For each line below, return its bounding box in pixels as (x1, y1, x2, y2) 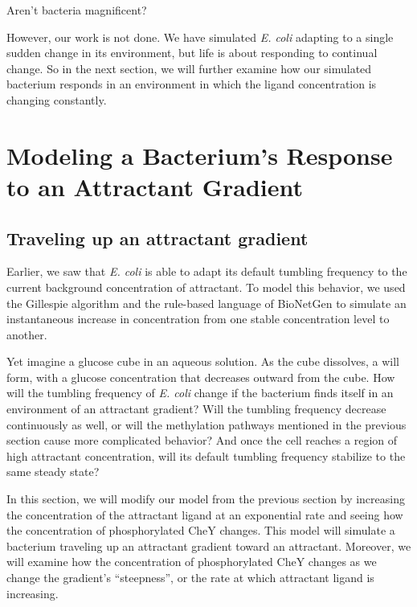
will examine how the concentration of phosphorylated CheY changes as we (6, 553, 377, 570)
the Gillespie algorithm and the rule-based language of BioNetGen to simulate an (6, 294, 407, 311)
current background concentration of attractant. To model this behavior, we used (6, 278, 406, 295)
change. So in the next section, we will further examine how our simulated (6, 59, 372, 76)
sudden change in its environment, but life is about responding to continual (6, 44, 378, 61)
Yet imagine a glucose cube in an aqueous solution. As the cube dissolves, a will (6, 353, 399, 370)
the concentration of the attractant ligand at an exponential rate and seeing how (6, 506, 403, 523)
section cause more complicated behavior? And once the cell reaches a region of (6, 432, 398, 449)
